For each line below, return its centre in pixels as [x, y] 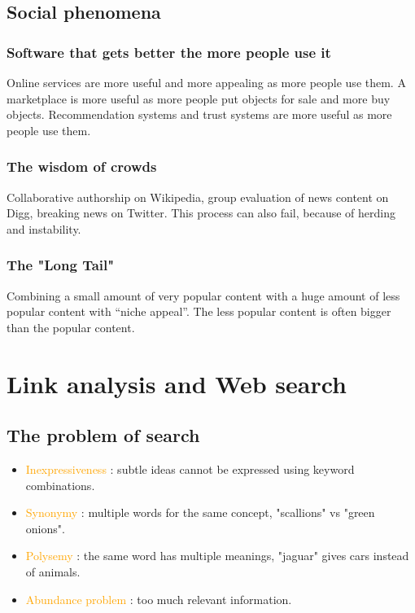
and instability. [44, 228]
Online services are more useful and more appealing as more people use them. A [206, 82]
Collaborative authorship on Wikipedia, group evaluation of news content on [198, 197]
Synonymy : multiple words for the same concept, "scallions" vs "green [200, 512]
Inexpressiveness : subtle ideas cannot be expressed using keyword [190, 469]
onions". [45, 528]
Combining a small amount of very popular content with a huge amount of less [203, 295]
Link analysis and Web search [177, 383]
